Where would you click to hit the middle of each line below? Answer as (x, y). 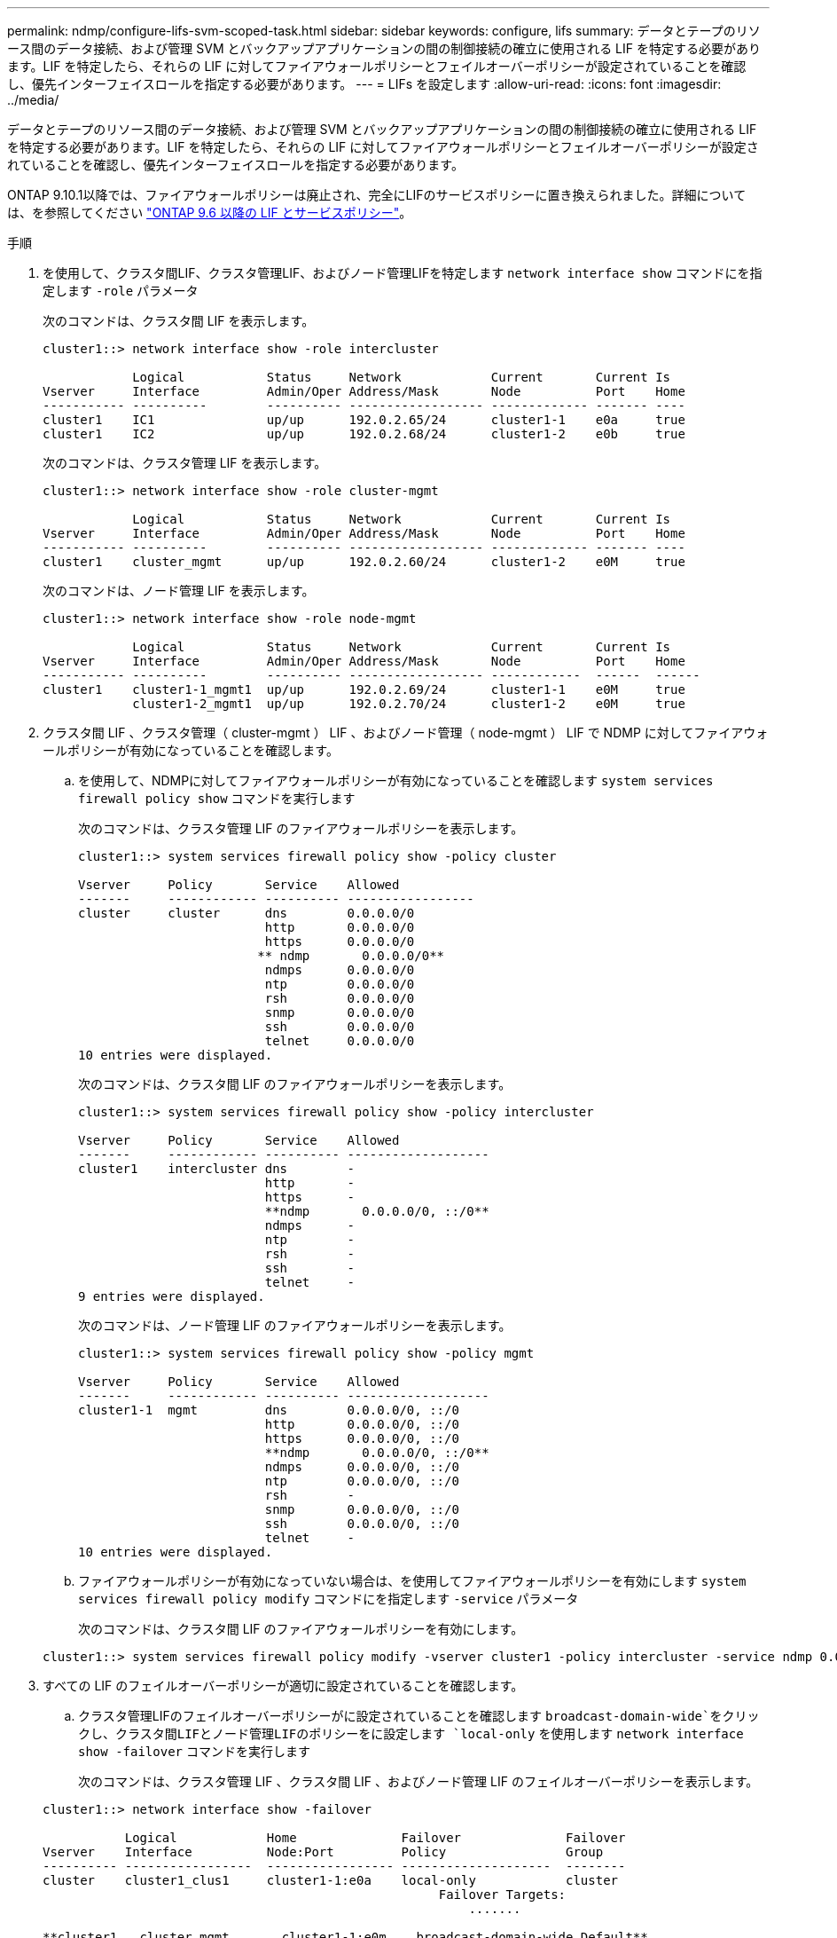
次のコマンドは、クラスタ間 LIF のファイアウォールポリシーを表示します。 (295, 1084)
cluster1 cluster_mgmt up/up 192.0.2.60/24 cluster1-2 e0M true (364, 562)
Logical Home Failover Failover (375, 1838)
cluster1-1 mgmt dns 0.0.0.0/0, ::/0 (269, 1410)
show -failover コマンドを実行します (194, 1751)
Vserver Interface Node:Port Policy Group (323, 1852)
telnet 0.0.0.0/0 (340, 1041)
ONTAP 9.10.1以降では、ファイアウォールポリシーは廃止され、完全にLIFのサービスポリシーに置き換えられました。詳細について (377, 195)
